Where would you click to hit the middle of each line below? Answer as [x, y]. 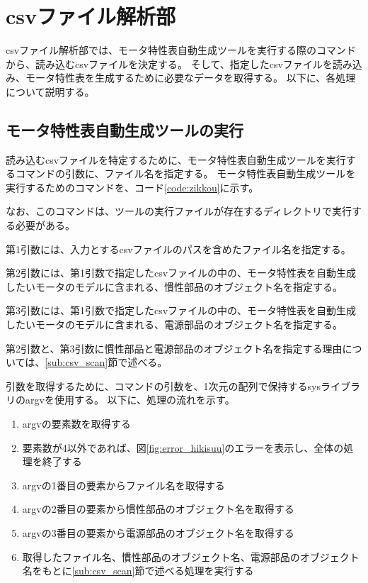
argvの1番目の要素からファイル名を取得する [123, 485]
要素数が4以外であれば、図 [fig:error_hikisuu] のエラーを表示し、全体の [183, 447]
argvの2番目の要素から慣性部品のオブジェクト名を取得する [158, 509]
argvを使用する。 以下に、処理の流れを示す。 [130, 400]
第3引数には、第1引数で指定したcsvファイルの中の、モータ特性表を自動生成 [181, 310]
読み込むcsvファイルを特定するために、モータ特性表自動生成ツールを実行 [176, 159]
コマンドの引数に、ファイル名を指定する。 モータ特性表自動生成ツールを [185, 173]
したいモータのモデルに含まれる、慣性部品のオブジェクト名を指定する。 [174, 286]
